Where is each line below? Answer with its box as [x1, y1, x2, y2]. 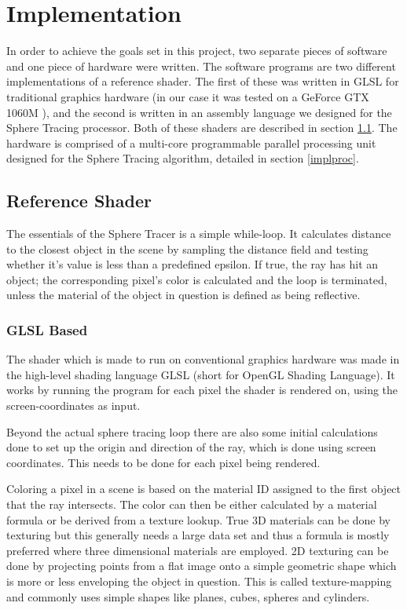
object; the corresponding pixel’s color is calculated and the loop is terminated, [6, 271, 387, 287]
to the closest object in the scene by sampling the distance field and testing [6, 240, 368, 257]
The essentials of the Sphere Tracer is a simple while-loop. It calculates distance [6, 225, 391, 242]
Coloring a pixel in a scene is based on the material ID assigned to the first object [6, 480, 401, 497]
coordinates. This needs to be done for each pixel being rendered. [6, 454, 321, 470]
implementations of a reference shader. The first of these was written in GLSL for [6, 73, 399, 89]
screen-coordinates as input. [6, 397, 141, 414]
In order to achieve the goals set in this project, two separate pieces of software [6, 42, 387, 59]
